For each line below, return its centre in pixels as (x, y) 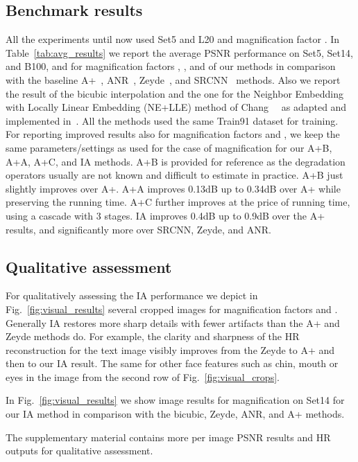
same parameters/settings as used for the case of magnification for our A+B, (169, 147)
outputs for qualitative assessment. (79, 451)
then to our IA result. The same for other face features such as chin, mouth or (172, 363)
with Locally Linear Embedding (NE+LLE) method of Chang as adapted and (176, 107)
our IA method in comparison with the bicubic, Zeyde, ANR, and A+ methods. (175, 414)
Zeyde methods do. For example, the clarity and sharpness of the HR (153, 336)
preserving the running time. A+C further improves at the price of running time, (178, 202)
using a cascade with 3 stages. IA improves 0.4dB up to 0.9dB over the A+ (165, 215)
